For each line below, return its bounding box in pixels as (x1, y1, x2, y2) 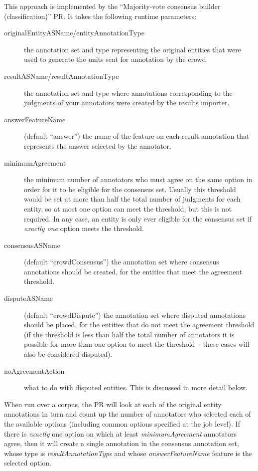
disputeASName (4, 293, 53, 303)
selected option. (4, 458, 51, 468)
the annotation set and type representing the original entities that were (24, 44, 241, 54)
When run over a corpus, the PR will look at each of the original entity (4, 399, 222, 409)
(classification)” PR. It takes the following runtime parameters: (4, 10, 197, 21)
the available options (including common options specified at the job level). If (4, 419, 240, 429)
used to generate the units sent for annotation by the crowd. (24, 54, 208, 64)
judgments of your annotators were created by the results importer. (24, 97, 230, 108)
